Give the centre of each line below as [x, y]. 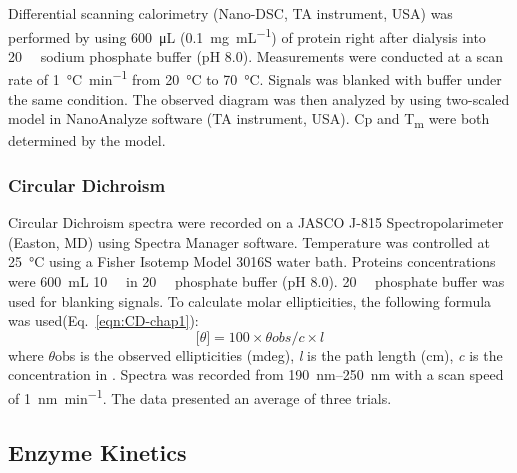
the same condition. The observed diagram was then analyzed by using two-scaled [259, 98]
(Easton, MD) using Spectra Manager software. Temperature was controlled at [249, 241]
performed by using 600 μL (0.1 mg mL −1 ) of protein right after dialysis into [247, 35]
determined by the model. [87, 140]
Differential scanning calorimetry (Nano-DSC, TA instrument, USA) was [230, 13]
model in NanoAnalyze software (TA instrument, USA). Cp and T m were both [249, 120]
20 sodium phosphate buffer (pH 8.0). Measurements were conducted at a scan [256, 55]
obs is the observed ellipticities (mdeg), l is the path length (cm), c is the [279, 354]
